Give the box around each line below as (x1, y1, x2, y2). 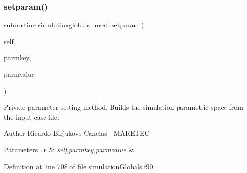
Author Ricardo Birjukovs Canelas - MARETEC (4, 128, 150, 138)
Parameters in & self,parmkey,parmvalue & (4, 144, 134, 154)
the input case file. (4, 111, 59, 122)
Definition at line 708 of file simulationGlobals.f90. (4, 161, 155, 171)
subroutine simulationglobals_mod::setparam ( (4, 20, 144, 30)
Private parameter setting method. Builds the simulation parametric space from (4, 102, 243, 112)
